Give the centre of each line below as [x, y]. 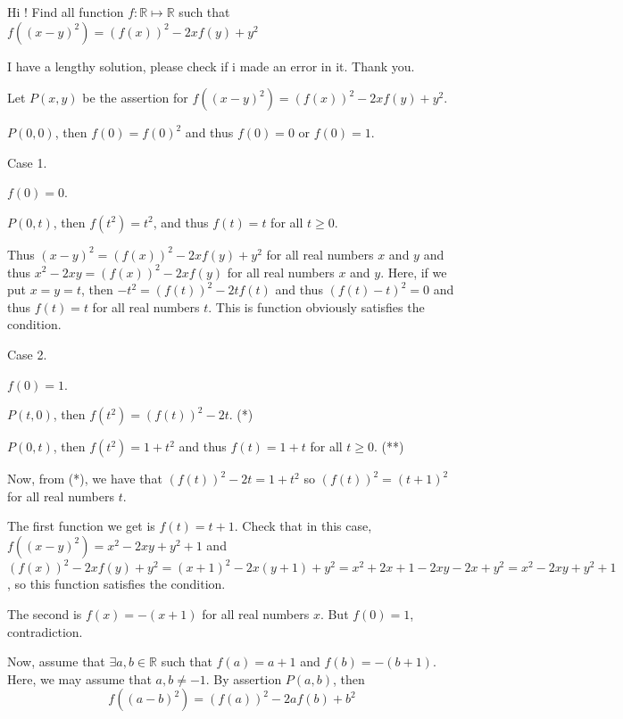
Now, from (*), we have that [85, 479]
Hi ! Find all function [66, 12]
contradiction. [45, 631]
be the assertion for [135, 98]
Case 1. [27, 162]
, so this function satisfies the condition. [116, 584]
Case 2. [27, 354]
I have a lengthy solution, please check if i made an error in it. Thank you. [211, 66]
